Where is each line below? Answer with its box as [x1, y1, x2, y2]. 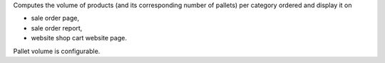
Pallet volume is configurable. [13, 47, 101, 55]
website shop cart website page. [31, 34, 128, 42]
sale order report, [31, 23, 83, 32]
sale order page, [31, 14, 80, 23]
